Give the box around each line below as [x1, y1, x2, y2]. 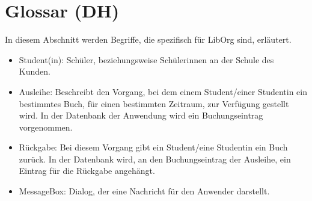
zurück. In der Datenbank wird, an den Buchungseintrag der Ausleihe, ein [19, 152, 291, 165]
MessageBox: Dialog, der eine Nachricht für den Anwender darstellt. [19, 185, 270, 197]
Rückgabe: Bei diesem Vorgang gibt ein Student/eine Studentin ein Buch [19, 141, 288, 153]
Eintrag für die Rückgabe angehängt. [19, 164, 155, 177]
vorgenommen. [19, 120, 73, 133]
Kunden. [19, 65, 50, 78]
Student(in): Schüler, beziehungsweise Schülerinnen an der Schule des [19, 53, 274, 66]
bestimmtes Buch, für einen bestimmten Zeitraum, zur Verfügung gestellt [19, 97, 289, 110]
